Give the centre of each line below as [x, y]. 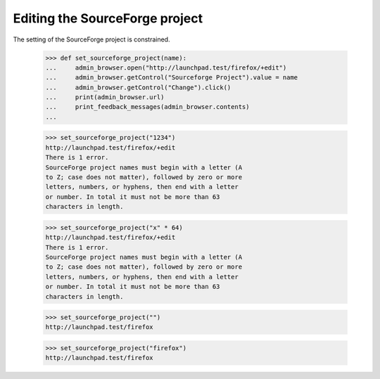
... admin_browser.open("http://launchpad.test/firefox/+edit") [166, 68]
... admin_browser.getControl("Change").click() [138, 87]
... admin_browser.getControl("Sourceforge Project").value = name [172, 78]
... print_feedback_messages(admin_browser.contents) [147, 107]
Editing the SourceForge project [108, 18]
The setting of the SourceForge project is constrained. [91, 39]
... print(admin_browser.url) [105, 97]
